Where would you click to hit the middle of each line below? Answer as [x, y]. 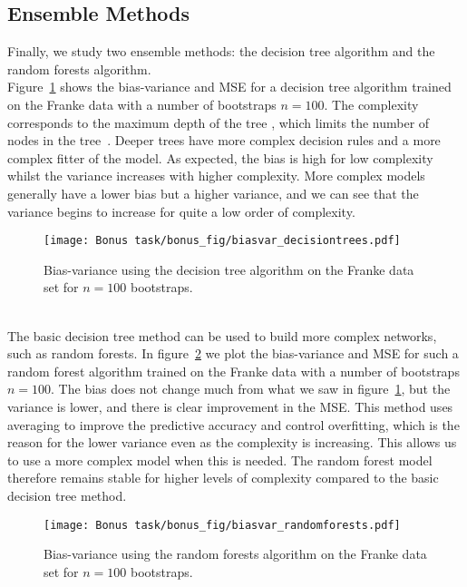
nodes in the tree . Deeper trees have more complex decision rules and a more [224, 140]
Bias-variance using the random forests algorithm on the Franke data [235, 554]
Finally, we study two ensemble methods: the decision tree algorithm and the [221, 51]
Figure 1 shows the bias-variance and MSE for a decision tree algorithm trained [229, 87]
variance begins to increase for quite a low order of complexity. [181, 211]
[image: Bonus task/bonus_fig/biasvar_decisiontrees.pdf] [222, 241]
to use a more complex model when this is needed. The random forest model [220, 460]
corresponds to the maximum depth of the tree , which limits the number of [219, 122]
